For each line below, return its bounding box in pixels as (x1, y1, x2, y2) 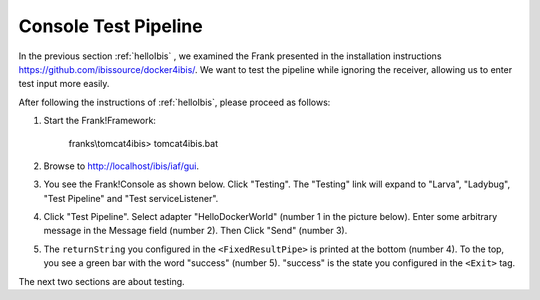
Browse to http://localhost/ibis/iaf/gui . (43, 160, 200, 172)
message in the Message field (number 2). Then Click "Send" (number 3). (43, 225, 348, 237)
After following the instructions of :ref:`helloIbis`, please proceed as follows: (18, 96, 331, 108)
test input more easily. (18, 78, 110, 90)
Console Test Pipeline (18, 15, 204, 37)
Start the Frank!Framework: (43, 115, 157, 127)
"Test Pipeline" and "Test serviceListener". (43, 192, 219, 204)
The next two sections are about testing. (18, 275, 185, 287)
